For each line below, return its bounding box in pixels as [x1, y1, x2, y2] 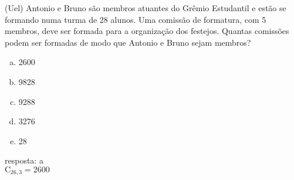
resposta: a [5, 154, 43, 167]
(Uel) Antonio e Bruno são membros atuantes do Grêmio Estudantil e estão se [5, 2, 286, 13]
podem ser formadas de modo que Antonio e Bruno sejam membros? [5, 36, 251, 48]
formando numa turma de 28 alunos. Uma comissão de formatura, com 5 [5, 13, 266, 25]
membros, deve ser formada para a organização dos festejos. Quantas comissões [5, 25, 289, 37]
